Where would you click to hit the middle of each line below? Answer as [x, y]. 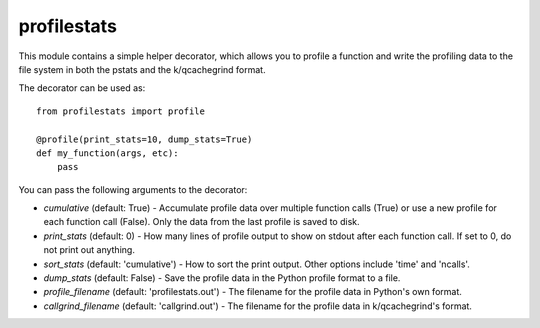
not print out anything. [89, 250]
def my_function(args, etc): [107, 153]
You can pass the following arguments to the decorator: [133, 189]
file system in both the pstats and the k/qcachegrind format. [142, 69]
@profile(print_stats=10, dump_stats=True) [144, 139]
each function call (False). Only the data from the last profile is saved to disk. [201, 222]
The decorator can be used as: [82, 88]
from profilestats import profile [120, 111]
